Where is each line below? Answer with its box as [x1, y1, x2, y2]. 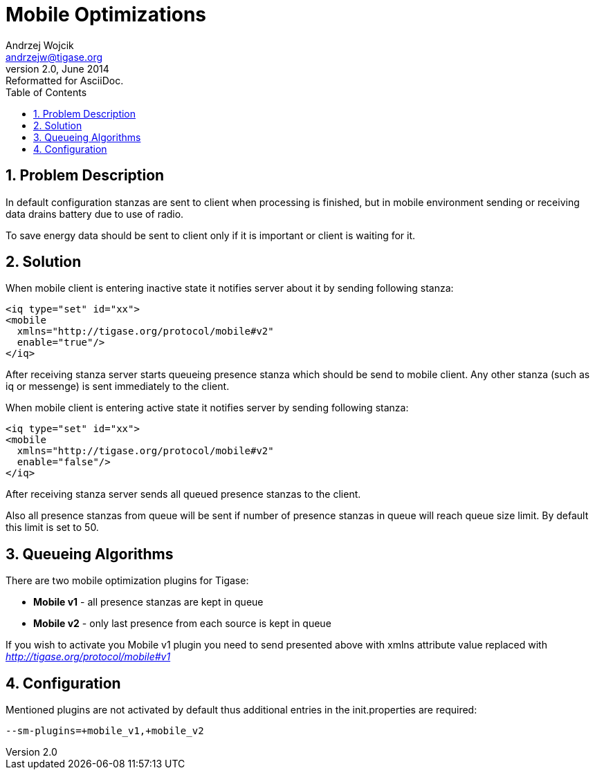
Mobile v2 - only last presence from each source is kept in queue [33, 617, 331, 630]
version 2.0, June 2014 [6, 62, 109, 75]
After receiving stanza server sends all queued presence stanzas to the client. [6, 488, 361, 501]
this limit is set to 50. [6, 521, 99, 534]
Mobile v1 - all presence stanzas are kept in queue [33, 596, 264, 608]
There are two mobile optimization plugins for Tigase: [6, 575, 249, 587]
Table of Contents [6, 86, 87, 98]
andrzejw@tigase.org [6, 50, 103, 63]
